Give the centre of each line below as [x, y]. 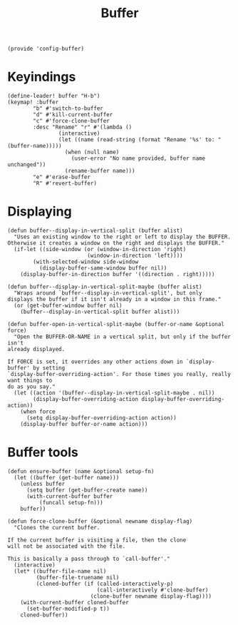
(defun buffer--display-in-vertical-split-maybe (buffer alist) [105, 287]
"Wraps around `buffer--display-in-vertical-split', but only [108, 293]
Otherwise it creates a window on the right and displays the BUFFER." [116, 243]
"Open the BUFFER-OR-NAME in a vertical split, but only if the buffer [123, 337]
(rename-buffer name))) [100, 171]
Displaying [40, 212]
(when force [38, 412]
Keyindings [42, 77]
